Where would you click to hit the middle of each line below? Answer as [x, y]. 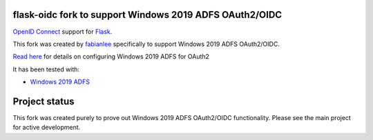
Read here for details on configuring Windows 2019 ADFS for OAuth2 [111, 57]
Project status [44, 101]
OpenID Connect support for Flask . [63, 32]
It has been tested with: [46, 69]
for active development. [47, 128]
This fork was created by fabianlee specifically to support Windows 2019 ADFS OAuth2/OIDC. [146, 44]
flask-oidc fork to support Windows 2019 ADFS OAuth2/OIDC [147, 15]
